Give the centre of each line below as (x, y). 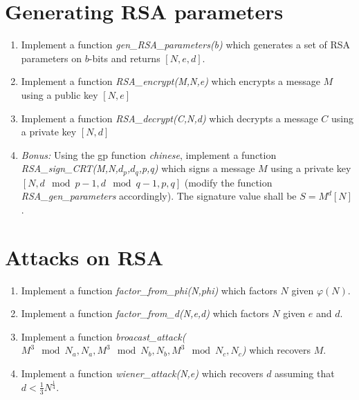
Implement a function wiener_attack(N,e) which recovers (142, 373)
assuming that (305, 373)
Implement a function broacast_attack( (103, 336)
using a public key (59, 94)
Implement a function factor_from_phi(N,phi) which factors (149, 290)
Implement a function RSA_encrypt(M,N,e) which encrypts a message (171, 81)
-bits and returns (125, 58)
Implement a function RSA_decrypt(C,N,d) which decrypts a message (169, 118)
